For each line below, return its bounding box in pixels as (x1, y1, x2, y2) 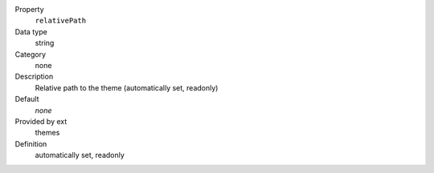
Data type (14, 26, 47, 36)
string (35, 38, 55, 48)
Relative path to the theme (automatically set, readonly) (35, 82, 219, 92)
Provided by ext (14, 116, 68, 126)
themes (35, 128, 60, 138)
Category (14, 49, 47, 59)
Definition (14, 139, 47, 148)
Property (14, 5, 44, 14)
